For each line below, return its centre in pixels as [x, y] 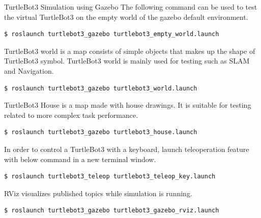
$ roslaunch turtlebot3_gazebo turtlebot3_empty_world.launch [112, 34]
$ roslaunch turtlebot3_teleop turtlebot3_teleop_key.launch [110, 177]
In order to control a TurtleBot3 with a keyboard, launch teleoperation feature [127, 149]
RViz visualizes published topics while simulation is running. [98, 193]
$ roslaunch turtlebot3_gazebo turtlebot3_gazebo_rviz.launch [112, 211]
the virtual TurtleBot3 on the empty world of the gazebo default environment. [126, 17]
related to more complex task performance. [71, 115]
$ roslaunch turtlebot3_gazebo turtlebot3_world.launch [101, 88]
